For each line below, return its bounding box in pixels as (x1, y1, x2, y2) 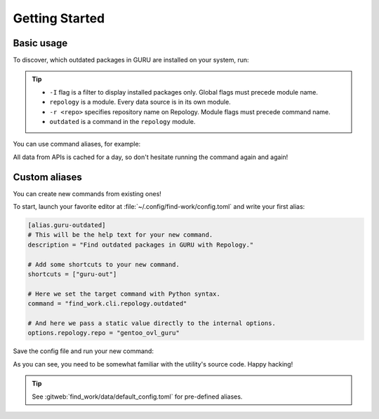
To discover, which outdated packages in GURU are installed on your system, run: (13, 56, 249, 64)
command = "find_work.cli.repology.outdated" (27, 300, 187, 308)
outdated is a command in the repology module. (49, 118, 196, 126)
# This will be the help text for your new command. (27, 231, 213, 239)
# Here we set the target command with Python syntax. (27, 289, 220, 298)
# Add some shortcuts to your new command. (27, 260, 180, 268)
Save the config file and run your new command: (13, 347, 154, 355)
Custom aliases (13, 171, 82, 183)
